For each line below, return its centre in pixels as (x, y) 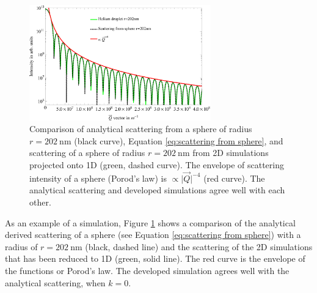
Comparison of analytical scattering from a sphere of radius (141, 129)
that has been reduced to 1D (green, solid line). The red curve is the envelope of (155, 258)
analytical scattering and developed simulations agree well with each (157, 190)
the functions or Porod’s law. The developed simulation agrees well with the (147, 271)
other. (40, 202)
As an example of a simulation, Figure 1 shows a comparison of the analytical (150, 222)
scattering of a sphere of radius (87, 153)
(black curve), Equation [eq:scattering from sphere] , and (179, 140)
